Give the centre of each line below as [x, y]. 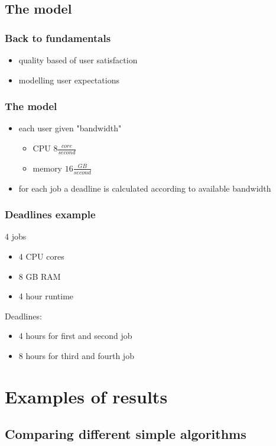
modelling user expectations [69, 80]
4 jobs [16, 236]
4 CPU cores [41, 256]
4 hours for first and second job [75, 336]
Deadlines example [50, 214]
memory [48, 168]
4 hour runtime [46, 296]
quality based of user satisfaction [78, 60]
